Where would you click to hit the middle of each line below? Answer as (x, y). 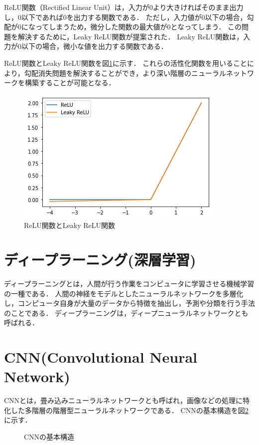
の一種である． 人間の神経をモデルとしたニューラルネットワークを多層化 (124, 293)
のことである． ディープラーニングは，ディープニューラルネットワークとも (126, 313)
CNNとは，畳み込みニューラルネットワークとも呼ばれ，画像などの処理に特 (127, 400)
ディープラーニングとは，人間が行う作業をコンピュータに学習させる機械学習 (129, 284)
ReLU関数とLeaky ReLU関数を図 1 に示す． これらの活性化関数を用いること (126, 63)
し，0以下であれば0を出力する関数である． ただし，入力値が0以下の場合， (126, 17)
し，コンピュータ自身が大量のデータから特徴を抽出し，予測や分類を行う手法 (129, 303)
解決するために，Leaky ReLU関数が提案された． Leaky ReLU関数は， (130, 36)
